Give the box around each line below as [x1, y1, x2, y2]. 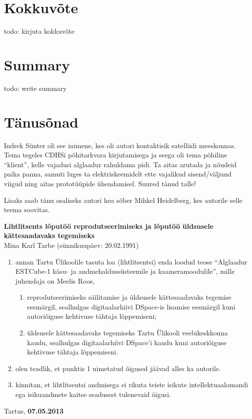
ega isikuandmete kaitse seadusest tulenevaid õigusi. [15, 389, 171, 399]
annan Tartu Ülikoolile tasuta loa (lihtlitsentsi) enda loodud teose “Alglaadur [15, 256, 248, 266]
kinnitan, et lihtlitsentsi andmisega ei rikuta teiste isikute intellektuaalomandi [15, 379, 248, 390]
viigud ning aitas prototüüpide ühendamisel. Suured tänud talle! [4, 178, 196, 188]
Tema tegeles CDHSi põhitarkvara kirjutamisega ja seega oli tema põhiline [4, 150, 228, 160]
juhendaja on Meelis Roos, [15, 275, 95, 286]
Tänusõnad [4, 111, 79, 132]
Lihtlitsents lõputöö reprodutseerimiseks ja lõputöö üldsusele [4, 221, 214, 231]
